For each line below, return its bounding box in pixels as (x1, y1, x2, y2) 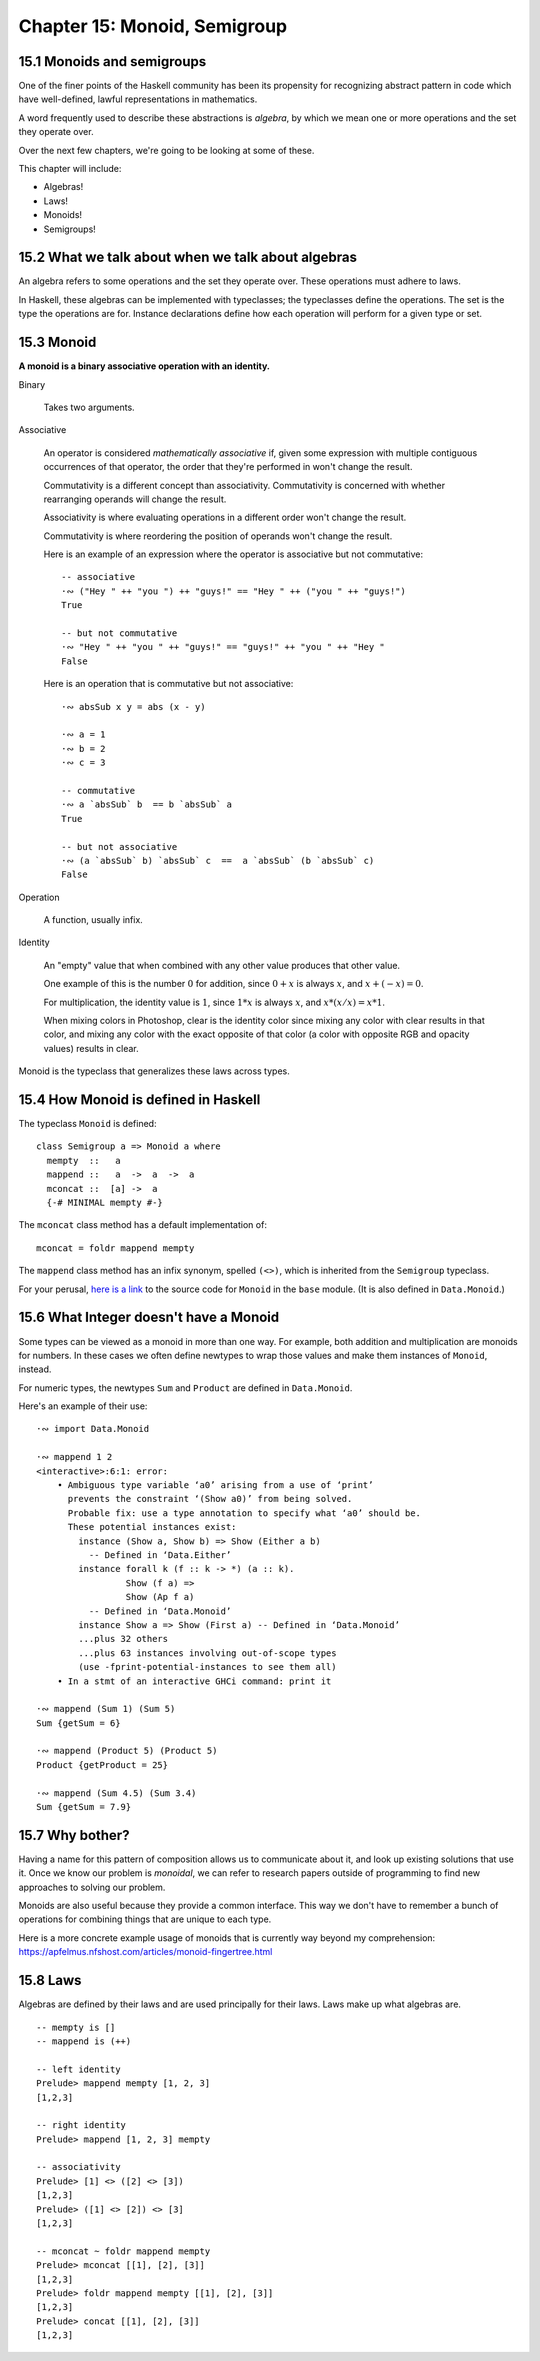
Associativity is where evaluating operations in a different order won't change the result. (43, 511, 407, 524)
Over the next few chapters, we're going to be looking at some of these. (18, 144, 315, 156)
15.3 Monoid (18, 334, 97, 351)
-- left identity (36, 2063, 121, 2075)
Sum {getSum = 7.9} (36, 1801, 132, 1813)
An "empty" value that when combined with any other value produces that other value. (43, 959, 400, 971)
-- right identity (36, 2120, 127, 2131)
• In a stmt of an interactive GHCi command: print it (56, 1675, 332, 1687)
